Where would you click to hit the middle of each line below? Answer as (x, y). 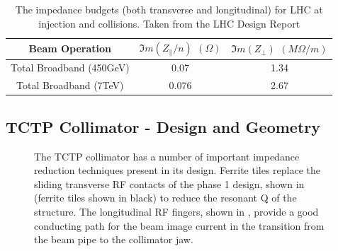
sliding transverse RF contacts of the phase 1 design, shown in (169, 183)
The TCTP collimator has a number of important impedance (167, 156)
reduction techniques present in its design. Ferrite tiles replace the (178, 170)
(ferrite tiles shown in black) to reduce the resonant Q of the (165, 198)
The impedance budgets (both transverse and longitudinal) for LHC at (169, 9)
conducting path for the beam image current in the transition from (179, 225)
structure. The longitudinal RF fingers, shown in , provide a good (176, 211)
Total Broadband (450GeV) (70, 68)
